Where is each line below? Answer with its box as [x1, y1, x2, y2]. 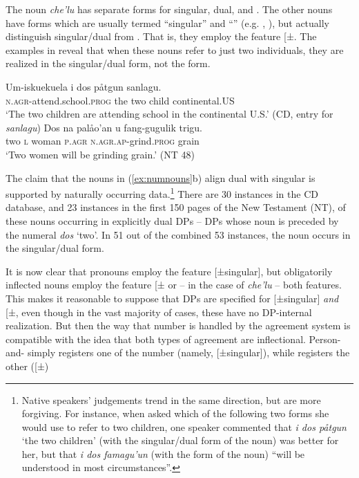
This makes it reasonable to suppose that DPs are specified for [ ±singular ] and [6, 291, 339, 305]
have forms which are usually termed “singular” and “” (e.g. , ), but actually [6, 15, 330, 30]
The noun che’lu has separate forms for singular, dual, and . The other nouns [6, 2, 333, 16]
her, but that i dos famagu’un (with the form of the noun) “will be [21, 446, 305, 461]
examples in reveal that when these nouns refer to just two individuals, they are [6, 42, 344, 57]
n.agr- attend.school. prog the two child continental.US [6, 93, 235, 107]
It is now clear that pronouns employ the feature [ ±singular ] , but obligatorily [6, 264, 333, 278]
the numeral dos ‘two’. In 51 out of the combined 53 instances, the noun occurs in [6, 227, 351, 241]
